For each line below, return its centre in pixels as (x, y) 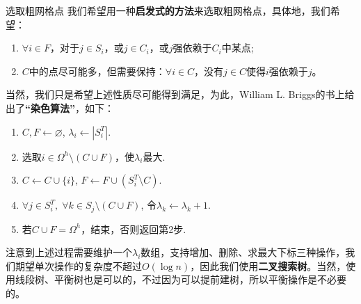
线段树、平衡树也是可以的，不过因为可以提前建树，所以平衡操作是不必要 (180, 279)
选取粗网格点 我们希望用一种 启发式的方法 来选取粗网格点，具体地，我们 (168, 10)
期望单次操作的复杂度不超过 (78, 265)
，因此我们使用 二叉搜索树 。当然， (268, 265)
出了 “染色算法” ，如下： (60, 107)
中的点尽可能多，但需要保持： (97, 71)
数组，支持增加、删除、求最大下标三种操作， (243, 252)
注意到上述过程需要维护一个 (69, 252)
